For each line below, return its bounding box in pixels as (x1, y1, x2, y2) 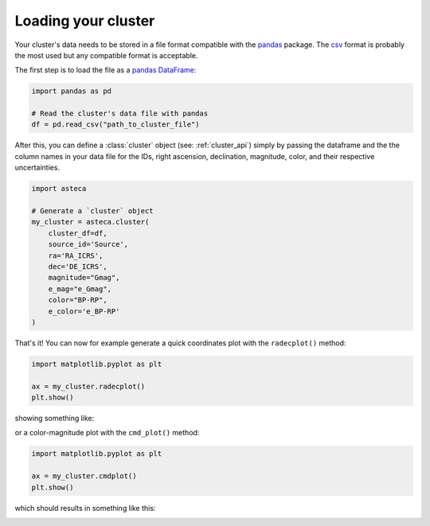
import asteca (31, 184, 87, 193)
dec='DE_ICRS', (48, 262, 107, 271)
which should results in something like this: (14, 503, 156, 512)
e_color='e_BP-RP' (48, 306, 120, 316)
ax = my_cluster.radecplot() (31, 382, 146, 391)
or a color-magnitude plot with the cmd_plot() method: (14, 428, 200, 438)
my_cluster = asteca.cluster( (31, 217, 150, 227)
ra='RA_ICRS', (48, 251, 104, 260)
